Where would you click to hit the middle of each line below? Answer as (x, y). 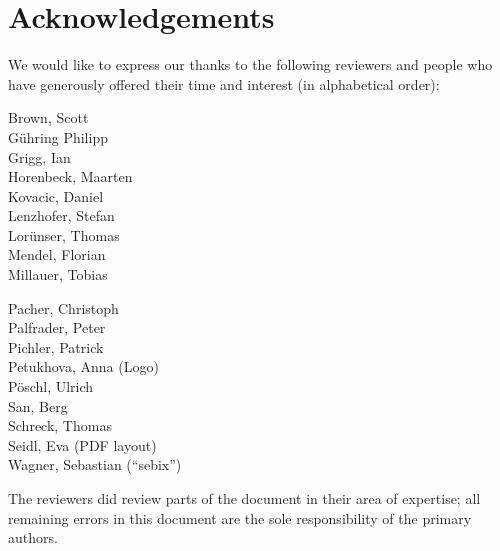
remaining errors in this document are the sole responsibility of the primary (240, 517)
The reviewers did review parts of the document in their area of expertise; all (244, 498)
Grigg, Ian (39, 156)
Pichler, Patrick (56, 346)
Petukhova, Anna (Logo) (83, 366)
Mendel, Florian (57, 254)
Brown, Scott (48, 117)
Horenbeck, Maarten (70, 176)
